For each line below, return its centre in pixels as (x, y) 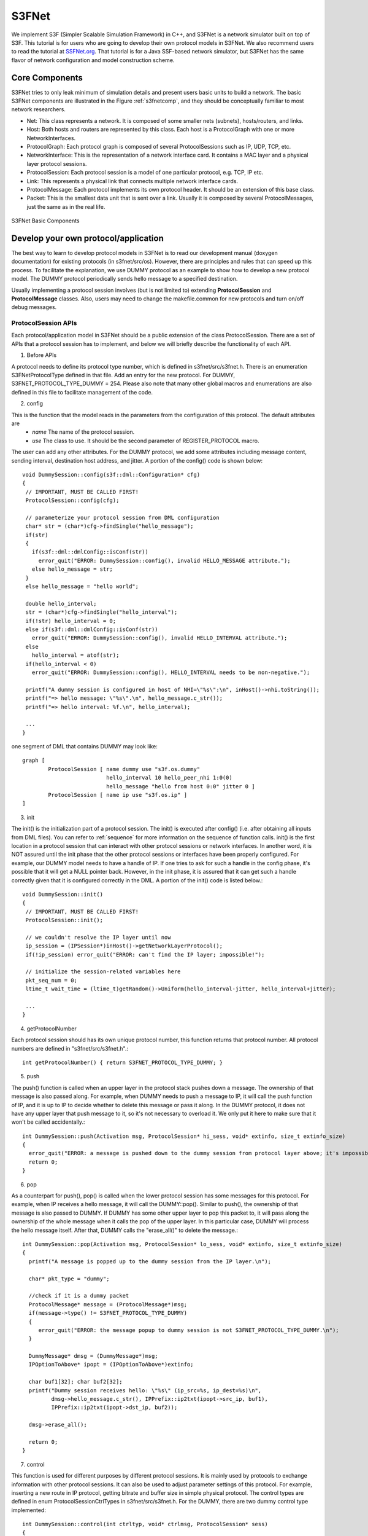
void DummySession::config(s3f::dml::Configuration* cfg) (111, 474)
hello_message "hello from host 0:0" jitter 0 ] (181, 786)
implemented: (29, 1510)
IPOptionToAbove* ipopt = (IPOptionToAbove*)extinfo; (111, 1365)
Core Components (47, 78)
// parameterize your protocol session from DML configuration (123, 517)
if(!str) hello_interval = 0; (71, 621)
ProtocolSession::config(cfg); (72, 500)
